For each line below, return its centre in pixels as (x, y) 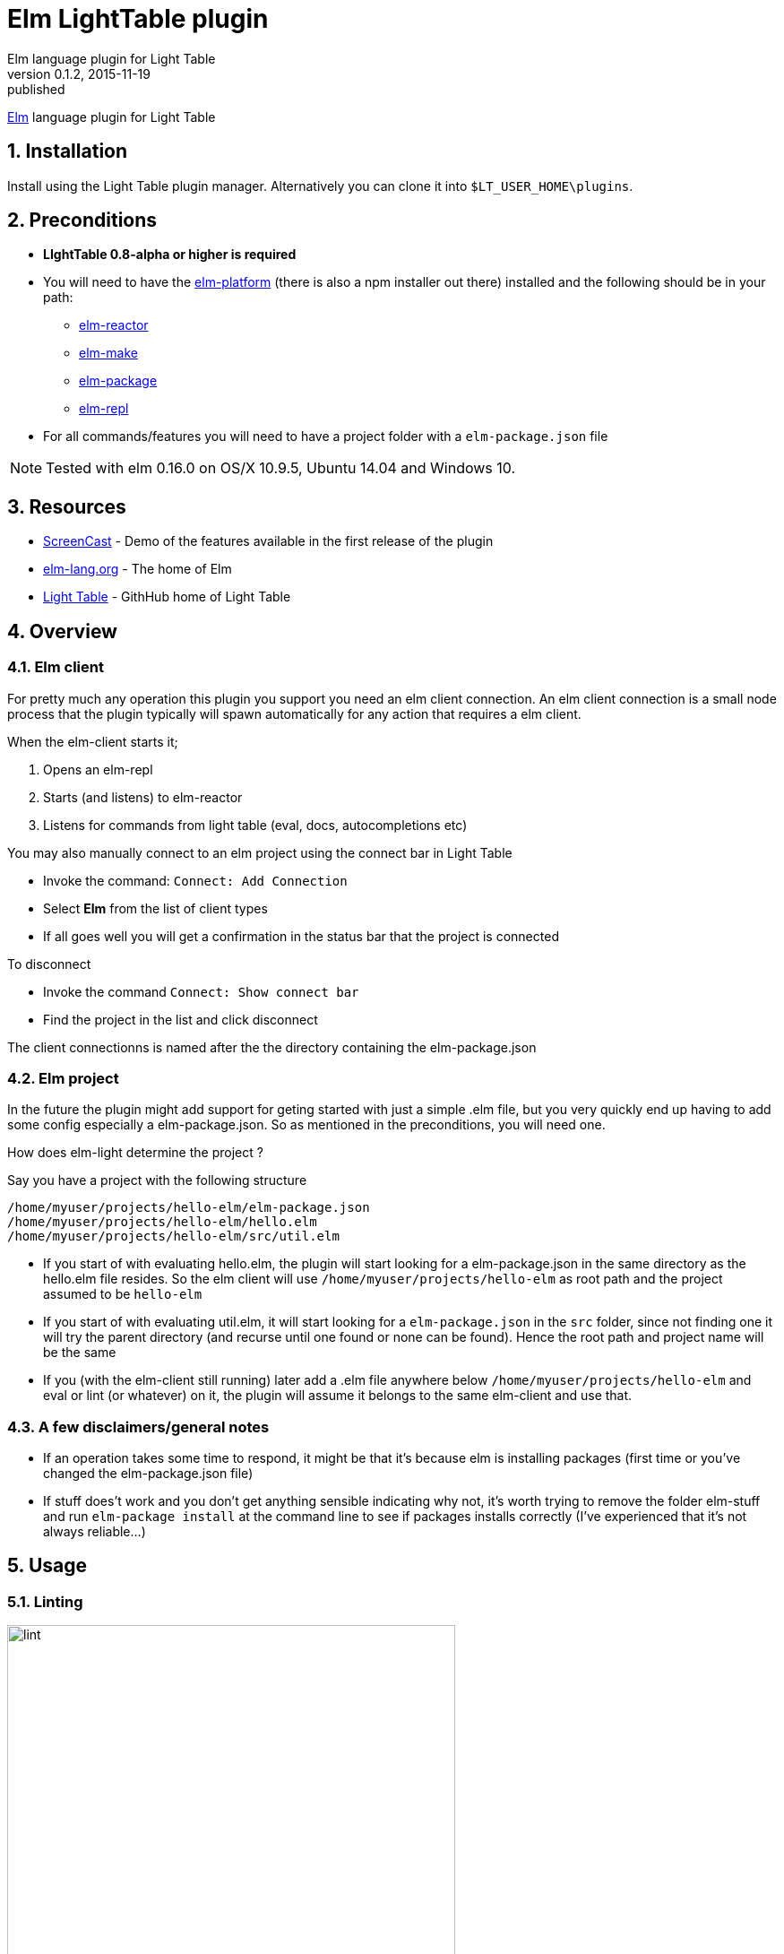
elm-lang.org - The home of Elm (138, 569)
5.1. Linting (45, 1601)
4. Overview (62, 631)
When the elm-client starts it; (93, 741)
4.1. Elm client (56, 667)
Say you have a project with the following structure (157, 1180)
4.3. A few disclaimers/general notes (138, 1427)
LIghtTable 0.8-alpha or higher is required (170, 255)
